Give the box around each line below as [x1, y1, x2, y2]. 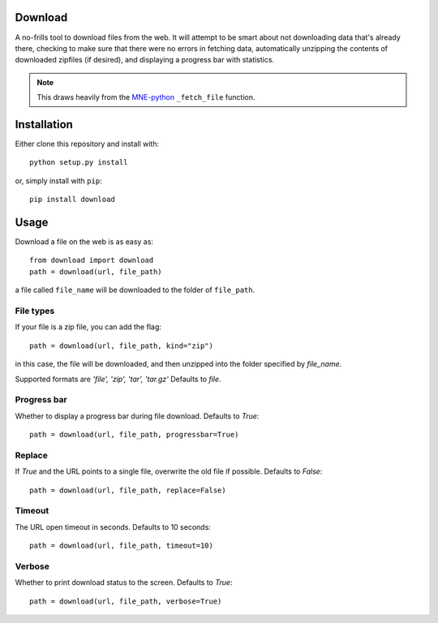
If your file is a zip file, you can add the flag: [15, 322, 162, 332]
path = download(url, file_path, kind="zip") [29, 341, 214, 350]
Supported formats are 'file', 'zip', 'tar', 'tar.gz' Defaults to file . [15, 374, 222, 384]
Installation [15, 118, 73, 131]
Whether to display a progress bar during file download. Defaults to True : [15, 410, 260, 421]
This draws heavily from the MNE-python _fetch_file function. [36, 92, 255, 102]
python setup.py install [29, 158, 128, 167]
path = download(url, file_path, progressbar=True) [29, 430, 239, 440]
